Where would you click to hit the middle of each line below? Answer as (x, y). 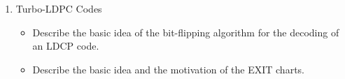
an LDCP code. (66, 46)
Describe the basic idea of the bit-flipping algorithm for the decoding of (186, 32)
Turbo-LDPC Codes (59, 8)
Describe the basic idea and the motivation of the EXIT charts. (168, 69)
